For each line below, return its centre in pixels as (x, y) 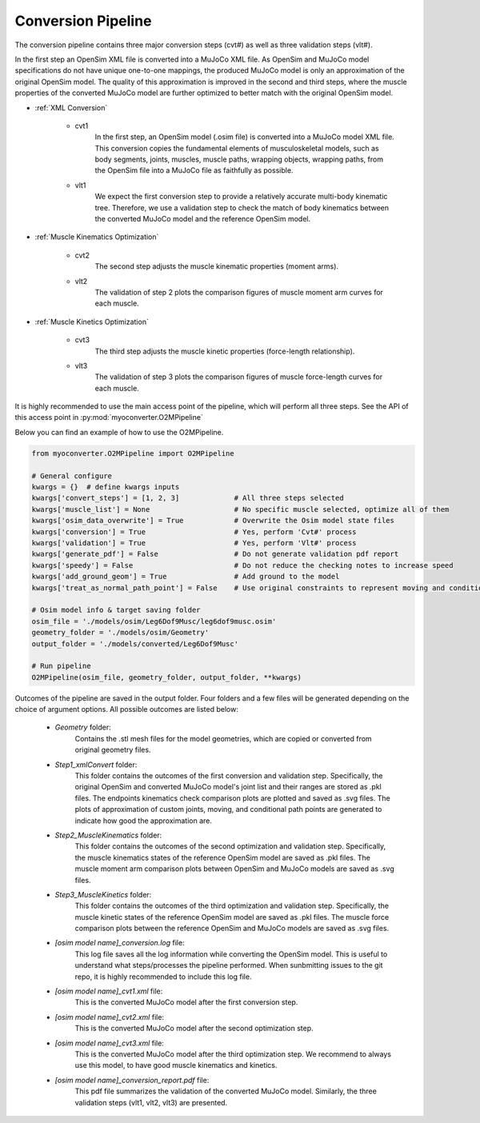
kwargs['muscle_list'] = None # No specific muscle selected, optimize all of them (240, 509)
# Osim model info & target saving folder (116, 610)
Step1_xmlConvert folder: (96, 765)
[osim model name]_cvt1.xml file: (109, 991)
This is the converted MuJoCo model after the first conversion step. (186, 1002)
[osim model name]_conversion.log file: (120, 943)
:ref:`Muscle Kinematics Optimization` (97, 237)
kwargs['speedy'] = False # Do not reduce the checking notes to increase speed (242, 565)
